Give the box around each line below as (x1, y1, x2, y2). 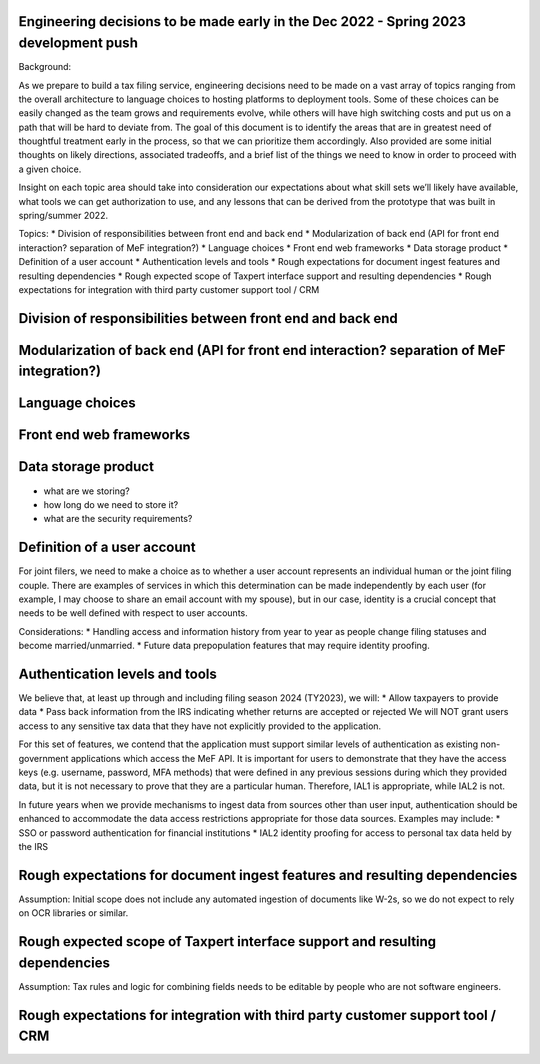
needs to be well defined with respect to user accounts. (18, 607, 249, 619)
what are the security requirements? (43, 513, 193, 525)
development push (18, 35, 139, 52)
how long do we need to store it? (43, 498, 179, 510)
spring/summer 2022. (18, 210, 109, 222)
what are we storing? (43, 485, 130, 497)
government (18, 752, 69, 764)
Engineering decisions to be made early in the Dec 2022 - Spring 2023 (18, 13, 467, 30)
